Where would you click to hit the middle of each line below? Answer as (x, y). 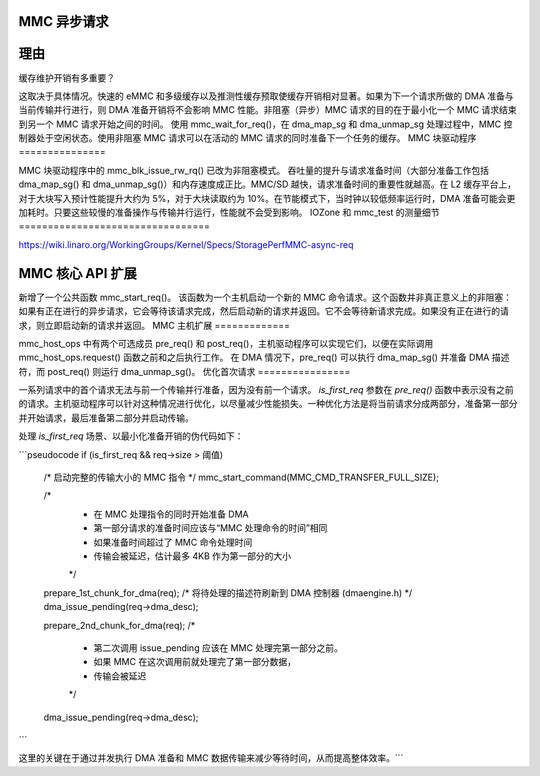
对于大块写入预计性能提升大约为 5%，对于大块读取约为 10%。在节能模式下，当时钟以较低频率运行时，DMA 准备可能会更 (267, 198)
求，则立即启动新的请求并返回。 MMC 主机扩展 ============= (154, 325)
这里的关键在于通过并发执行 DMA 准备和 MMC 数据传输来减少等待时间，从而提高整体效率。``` (211, 758)
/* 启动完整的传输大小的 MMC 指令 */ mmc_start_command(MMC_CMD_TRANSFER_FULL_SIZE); (241, 477)
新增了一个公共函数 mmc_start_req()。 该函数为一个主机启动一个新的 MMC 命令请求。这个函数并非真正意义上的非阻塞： (265, 297)
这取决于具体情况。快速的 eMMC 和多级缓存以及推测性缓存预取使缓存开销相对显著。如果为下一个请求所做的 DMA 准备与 (266, 96)
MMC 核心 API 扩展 (77, 273)
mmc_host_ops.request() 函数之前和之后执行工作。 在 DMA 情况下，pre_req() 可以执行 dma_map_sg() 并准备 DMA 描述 (264, 357)
